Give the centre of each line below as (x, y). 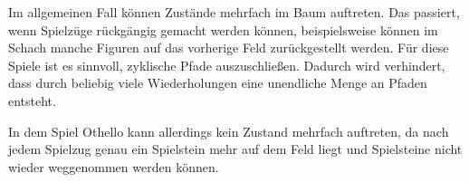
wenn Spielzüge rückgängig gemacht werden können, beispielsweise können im (223, 29)
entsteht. (32, 100)
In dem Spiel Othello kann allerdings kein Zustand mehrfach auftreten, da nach (229, 131)
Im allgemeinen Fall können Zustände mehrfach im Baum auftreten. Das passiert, (234, 12)
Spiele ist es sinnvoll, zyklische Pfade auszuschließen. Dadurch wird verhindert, (227, 65)
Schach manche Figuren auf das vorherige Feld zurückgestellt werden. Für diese (229, 48)
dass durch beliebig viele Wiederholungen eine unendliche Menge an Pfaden (218, 83)
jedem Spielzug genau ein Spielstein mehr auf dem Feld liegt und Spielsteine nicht (235, 149)
